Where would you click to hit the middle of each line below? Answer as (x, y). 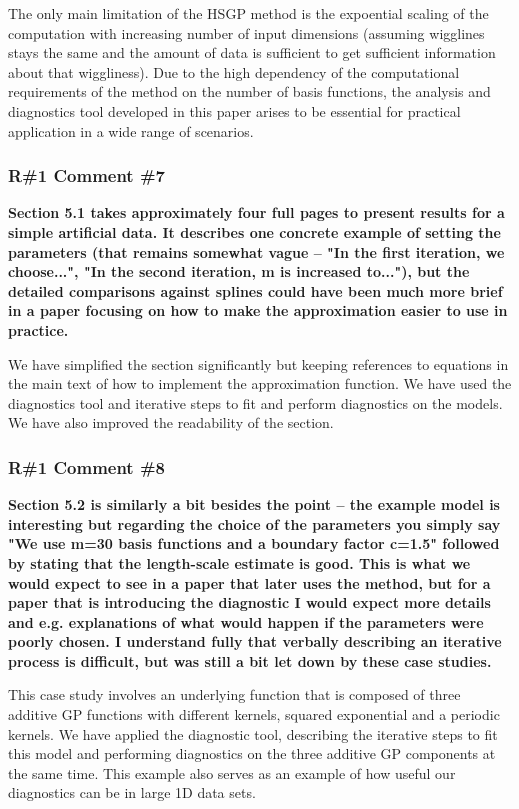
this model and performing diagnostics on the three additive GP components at (252, 753)
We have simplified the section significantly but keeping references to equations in (258, 363)
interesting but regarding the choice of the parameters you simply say (254, 523)
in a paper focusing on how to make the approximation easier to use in (258, 310)
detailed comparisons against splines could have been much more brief (255, 290)
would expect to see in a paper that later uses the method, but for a (249, 582)
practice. (38, 329)
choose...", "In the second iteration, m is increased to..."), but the (239, 271)
